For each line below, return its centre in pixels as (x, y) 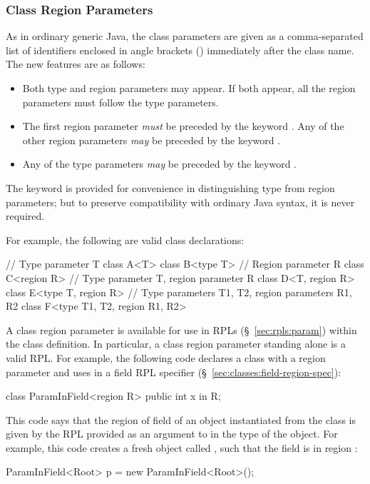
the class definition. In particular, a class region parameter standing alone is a (176, 344)
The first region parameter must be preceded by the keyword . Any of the (183, 126)
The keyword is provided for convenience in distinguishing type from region (170, 187)
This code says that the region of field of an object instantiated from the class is (181, 419)
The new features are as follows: (76, 64)
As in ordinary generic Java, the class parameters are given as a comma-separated (185, 36)
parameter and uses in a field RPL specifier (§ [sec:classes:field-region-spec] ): (174, 372)
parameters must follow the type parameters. (120, 102)
